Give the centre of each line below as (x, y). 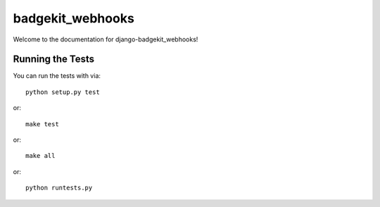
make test (42, 124)
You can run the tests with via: (57, 76)
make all (40, 156)
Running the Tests (54, 59)
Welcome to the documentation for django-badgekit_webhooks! (106, 39)
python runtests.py (59, 188)
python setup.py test (63, 92)
